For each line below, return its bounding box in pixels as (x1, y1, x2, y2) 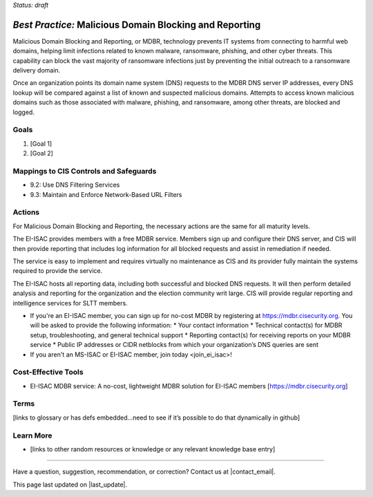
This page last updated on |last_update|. (12, 480, 128, 489)
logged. (12, 108, 35, 116)
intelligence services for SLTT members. (12, 299, 128, 307)
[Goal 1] (30, 139, 52, 148)
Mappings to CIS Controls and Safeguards (12, 166, 157, 176)
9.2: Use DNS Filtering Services (30, 180, 120, 189)
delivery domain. (12, 66, 61, 75)
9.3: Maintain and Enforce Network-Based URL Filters (30, 190, 182, 198)
